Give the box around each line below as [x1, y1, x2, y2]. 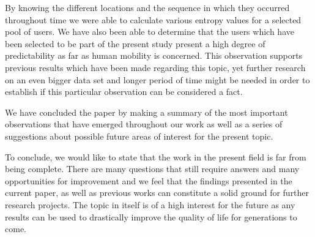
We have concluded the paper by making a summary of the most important [5, 105, 288, 118]
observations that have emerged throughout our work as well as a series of [5, 118, 283, 130]
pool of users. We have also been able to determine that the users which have [5, 25, 294, 38]
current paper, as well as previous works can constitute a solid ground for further [5, 186, 309, 199]
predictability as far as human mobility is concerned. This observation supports [5, 49, 303, 62]
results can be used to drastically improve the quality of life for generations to [5, 210, 297, 223]
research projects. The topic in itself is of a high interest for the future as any [5, 198, 295, 211]
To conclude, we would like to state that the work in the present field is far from [5, 150, 306, 163]
